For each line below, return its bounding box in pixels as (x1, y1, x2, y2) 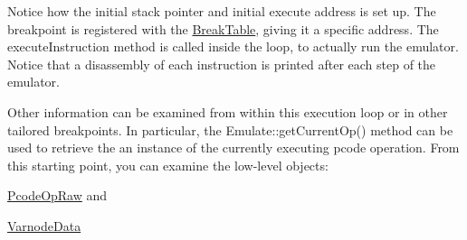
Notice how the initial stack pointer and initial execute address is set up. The (7, 2, 436, 20)
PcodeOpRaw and (7, 186, 108, 205)
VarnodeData (7, 216, 81, 235)
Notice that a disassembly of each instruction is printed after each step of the (7, 54, 436, 73)
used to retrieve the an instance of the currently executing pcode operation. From (7, 138, 460, 157)
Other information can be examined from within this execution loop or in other (7, 102, 448, 121)
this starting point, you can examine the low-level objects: (7, 155, 329, 174)
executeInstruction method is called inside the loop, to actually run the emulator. (7, 37, 459, 56)
